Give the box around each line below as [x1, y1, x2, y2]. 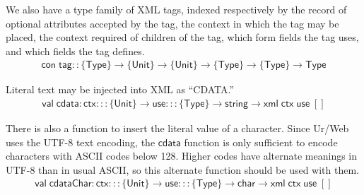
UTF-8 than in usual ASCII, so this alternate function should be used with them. [6, 162, 359, 177]
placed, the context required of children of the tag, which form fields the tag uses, [6, 30, 359, 45]
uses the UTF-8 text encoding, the [6, 134, 155, 149]
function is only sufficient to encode [184, 134, 338, 149]
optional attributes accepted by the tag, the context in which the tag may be [6, 16, 339, 30]
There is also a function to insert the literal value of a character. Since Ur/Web [6, 121, 349, 136]
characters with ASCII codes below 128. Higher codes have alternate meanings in [6, 148, 358, 163]
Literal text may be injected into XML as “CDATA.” [6, 82, 235, 97]
